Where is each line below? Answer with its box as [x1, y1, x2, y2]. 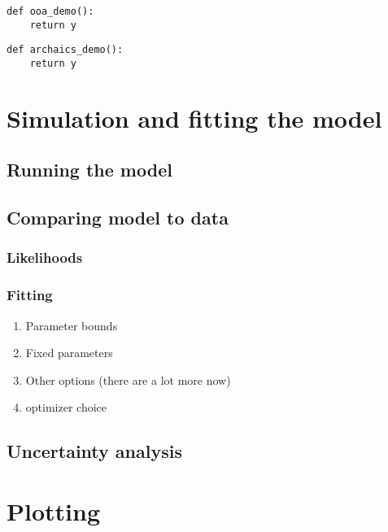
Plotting [7, 494, 100, 527]
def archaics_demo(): [7, 44, 124, 56]
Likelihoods [7, 247, 83, 268]
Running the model [7, 157, 172, 182]
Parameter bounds [25, 316, 118, 334]
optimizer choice [25, 399, 107, 416]
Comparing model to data [7, 205, 229, 230]
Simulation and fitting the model [7, 101, 382, 134]
